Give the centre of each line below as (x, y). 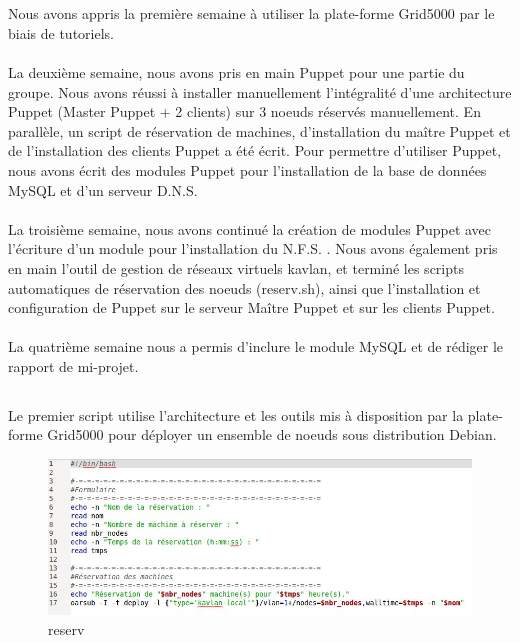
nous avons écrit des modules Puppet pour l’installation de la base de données (247, 169)
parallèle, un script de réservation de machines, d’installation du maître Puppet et (259, 130)
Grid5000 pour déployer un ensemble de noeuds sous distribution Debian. (272, 434)
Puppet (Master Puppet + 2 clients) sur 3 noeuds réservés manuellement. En (244, 111)
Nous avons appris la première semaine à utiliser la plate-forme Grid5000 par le (251, 13)
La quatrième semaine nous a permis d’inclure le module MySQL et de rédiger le (256, 346)
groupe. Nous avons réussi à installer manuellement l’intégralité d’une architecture (260, 91)
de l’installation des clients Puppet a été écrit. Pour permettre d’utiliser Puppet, (255, 150)
